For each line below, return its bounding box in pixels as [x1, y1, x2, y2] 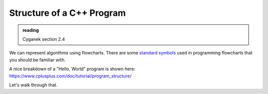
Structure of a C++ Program [9, 7, 126, 18]
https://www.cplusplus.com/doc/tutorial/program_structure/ [9, 73, 132, 79]
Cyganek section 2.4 [22, 36, 66, 42]
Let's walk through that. [9, 82, 58, 88]
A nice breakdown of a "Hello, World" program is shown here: [9, 66, 135, 72]
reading [22, 27, 39, 33]
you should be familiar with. [9, 57, 66, 63]
